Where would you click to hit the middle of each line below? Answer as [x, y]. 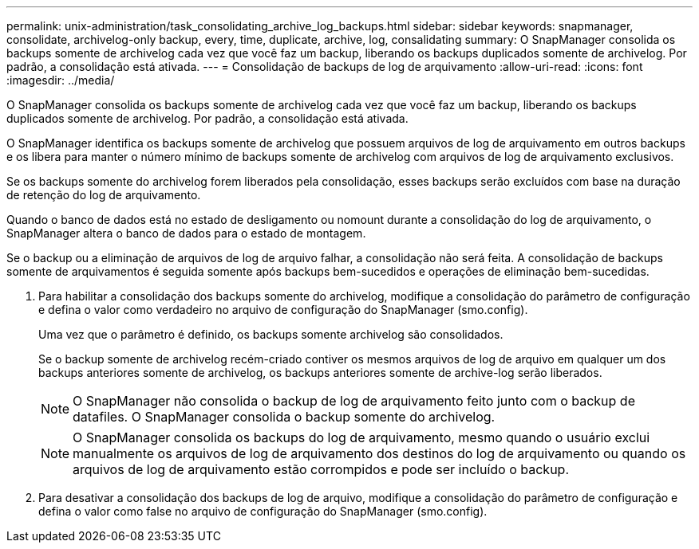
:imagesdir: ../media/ [61, 80]
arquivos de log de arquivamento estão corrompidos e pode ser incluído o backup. [321, 469]
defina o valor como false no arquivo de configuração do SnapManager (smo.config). [263, 511]
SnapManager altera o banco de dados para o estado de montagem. [186, 233]
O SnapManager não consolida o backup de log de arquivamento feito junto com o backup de [354, 401]
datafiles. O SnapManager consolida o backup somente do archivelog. [284, 417]
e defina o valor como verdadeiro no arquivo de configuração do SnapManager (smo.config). [283, 310]
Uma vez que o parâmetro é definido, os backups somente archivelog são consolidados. [271, 334]
